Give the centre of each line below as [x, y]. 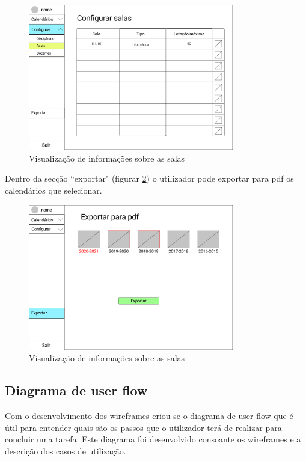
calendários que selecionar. [54, 190]
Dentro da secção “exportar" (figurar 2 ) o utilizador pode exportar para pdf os [149, 178]
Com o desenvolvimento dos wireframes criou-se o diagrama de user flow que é [149, 416]
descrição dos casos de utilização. [66, 450]
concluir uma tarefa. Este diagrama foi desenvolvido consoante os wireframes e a [153, 439]
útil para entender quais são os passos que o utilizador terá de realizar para [143, 427]
